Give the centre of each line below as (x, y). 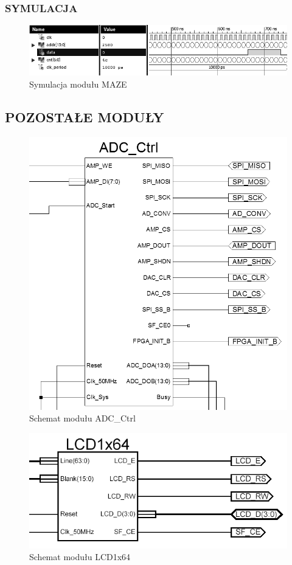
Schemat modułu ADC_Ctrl (82, 418)
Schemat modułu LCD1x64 (80, 557)
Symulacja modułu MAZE (78, 84)
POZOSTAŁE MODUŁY (85, 116)
